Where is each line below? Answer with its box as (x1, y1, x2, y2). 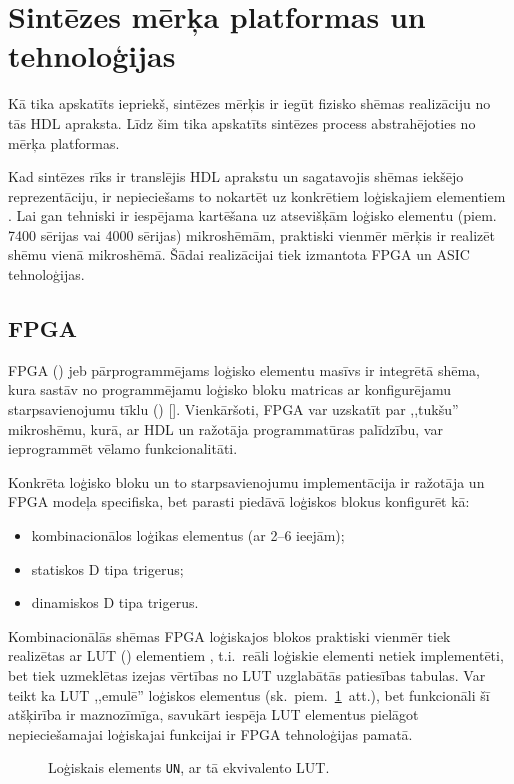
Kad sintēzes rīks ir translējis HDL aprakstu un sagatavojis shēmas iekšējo (8, 166, 464, 187)
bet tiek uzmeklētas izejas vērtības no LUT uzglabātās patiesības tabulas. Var (8, 664, 486, 685)
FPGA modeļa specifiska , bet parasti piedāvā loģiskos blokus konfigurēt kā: (8, 491, 470, 512)
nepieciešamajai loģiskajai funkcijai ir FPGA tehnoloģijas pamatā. (8, 723, 413, 744)
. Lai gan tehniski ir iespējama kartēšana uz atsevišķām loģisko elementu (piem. (8, 205, 497, 226)
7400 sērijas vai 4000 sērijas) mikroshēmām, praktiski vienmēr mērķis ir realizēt (8, 224, 495, 245)
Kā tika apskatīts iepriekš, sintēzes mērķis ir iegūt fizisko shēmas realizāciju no (8, 93, 491, 114)
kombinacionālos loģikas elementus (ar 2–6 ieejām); (31, 525, 345, 546)
